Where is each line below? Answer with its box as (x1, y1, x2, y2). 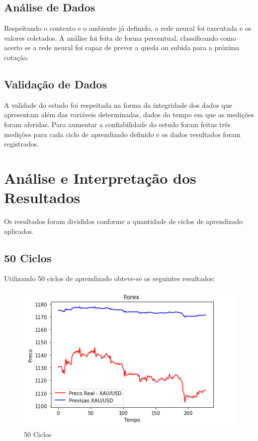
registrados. (4, 139, 39, 149)
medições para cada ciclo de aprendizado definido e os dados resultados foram (4, 129, 241, 139)
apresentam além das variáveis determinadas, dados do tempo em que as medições (4, 109, 255, 120)
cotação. (4, 52, 29, 62)
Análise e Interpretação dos (4, 167, 196, 188)
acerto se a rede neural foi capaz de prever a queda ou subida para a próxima (4, 42, 240, 53)
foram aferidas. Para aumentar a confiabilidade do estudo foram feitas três (4, 119, 231, 129)
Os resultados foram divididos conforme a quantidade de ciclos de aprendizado (4, 216, 243, 226)
